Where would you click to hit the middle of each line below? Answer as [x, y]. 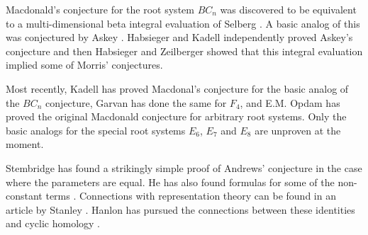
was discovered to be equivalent [288, 9]
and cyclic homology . [53, 223]
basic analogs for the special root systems [96, 130]
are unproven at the [298, 130]
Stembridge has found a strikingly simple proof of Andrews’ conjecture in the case [184, 167]
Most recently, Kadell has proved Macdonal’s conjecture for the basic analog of [177, 88]
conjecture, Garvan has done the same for [136, 102]
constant [24, 196]
